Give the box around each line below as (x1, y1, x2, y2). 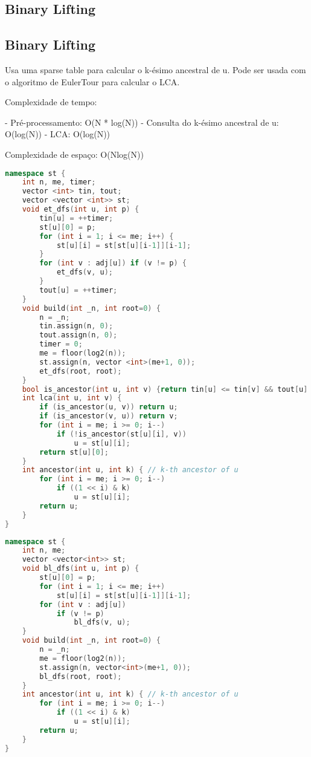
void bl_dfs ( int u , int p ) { (22, 564, 139, 573)
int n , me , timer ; (22, 178, 96, 187)
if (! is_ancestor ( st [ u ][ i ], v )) (56, 429, 187, 438)
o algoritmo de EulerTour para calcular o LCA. (5, 75, 180, 88)
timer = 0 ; (39, 340, 83, 349)
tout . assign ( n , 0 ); (39, 331, 118, 340)
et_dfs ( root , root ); (39, 366, 122, 375)
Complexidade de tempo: (5, 96, 97, 108)
